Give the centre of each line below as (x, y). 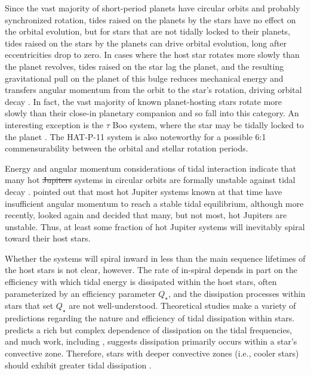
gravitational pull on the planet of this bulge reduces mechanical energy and (144, 78)
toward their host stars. (48, 238)
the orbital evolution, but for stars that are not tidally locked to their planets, (148, 31)
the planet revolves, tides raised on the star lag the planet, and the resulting (144, 66)
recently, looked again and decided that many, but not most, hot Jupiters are (146, 215)
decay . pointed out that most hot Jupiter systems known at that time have (144, 191)
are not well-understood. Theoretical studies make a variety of (182, 306)
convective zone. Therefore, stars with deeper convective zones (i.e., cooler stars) (152, 353)
